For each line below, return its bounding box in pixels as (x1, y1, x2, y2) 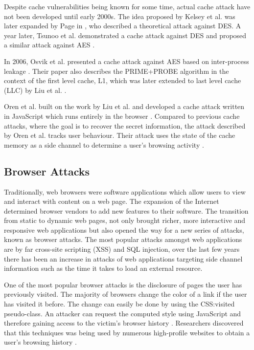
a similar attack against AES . (4, 40, 95, 50)
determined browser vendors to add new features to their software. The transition (4, 205, 249, 216)
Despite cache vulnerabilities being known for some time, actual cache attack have (4, 1, 251, 11)
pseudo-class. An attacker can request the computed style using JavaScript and (4, 308, 241, 318)
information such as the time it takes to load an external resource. (4, 263, 203, 273)
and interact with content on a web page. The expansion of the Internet (4, 196, 219, 206)
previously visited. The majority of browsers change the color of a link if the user (4, 289, 247, 299)
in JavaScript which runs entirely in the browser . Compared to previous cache (4, 110, 240, 121)
